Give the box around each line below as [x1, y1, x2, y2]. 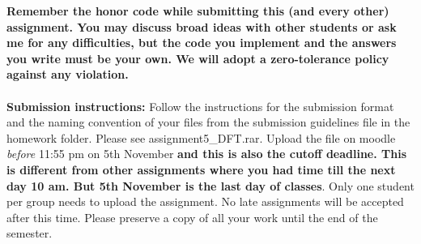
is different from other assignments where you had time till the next [6, 161, 396, 178]
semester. [6, 225, 53, 242]
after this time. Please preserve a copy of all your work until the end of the [6, 208, 378, 225]
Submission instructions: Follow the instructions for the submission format [6, 97, 394, 114]
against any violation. [6, 66, 129, 83]
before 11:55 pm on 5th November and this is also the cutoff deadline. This [6, 145, 407, 162]
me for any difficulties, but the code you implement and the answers [6, 34, 397, 51]
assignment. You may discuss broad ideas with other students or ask [6, 18, 397, 35]
